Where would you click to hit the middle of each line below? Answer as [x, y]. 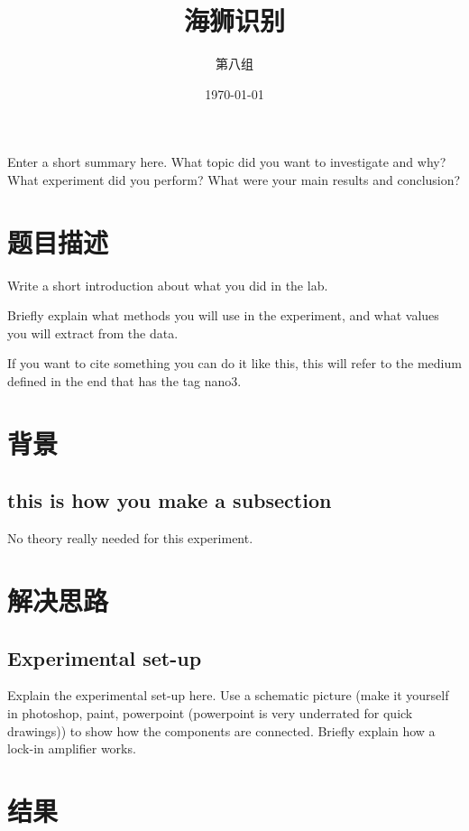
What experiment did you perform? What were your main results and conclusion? [234, 179]
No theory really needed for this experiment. [130, 538]
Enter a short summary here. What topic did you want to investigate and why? [227, 162]
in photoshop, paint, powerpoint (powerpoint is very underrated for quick [210, 712]
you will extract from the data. [93, 332]
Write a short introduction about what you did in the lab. [168, 285]
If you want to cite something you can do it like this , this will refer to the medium [234, 363]
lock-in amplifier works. [72, 748]
